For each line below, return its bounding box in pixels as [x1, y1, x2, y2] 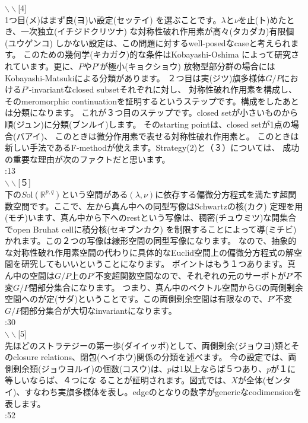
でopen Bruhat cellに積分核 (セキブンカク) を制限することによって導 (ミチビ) [5, 222, 297, 235]
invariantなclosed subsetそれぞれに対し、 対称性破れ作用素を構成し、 [31, 83, 297, 96]
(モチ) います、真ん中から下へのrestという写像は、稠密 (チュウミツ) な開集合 [5, 211, 297, 224]
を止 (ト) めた [238, 13, 287, 26]
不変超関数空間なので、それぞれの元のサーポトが [95, 269, 286, 282]
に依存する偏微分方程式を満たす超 [155, 187, 288, 200]
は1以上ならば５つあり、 [171, 362, 267, 374]
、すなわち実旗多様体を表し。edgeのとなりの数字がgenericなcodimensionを [16, 386, 302, 397]
